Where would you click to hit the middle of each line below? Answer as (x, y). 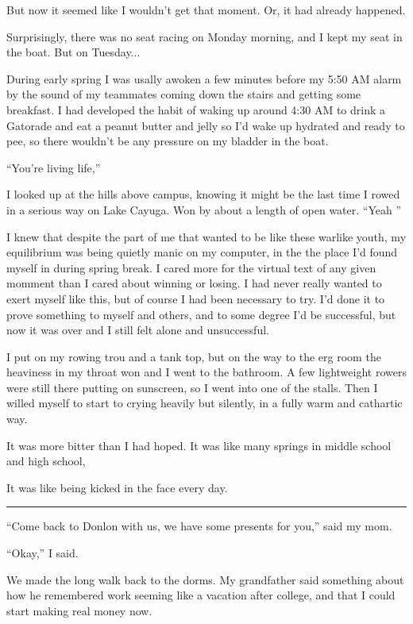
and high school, (46, 461)
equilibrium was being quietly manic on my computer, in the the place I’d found (202, 252)
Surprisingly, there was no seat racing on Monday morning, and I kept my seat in (205, 36)
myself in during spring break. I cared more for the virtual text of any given (191, 267)
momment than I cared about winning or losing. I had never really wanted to (194, 283)
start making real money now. (79, 610)
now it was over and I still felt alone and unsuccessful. (138, 330)
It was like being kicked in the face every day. (117, 487)
